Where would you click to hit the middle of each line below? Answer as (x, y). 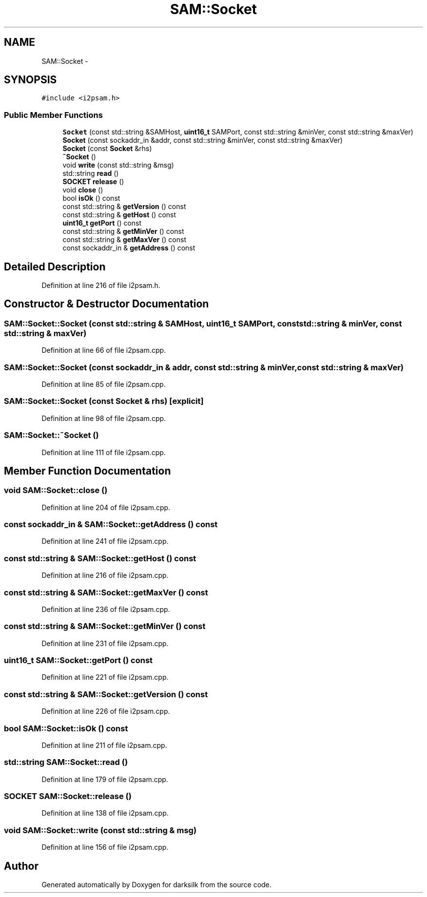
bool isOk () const (91, 198)
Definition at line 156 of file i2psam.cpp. (105, 847)
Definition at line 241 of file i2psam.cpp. (105, 541)
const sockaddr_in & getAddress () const (129, 248)
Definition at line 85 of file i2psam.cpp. (104, 384)
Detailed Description (55, 267)
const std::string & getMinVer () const (123, 231)
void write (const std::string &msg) (118, 165)
